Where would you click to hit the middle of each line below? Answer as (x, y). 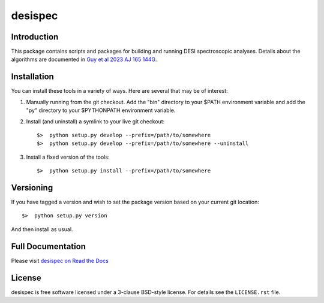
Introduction (35, 37)
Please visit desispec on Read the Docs (60, 260)
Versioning (32, 188)
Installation (32, 77)
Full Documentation (49, 246)
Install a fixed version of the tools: (68, 157)
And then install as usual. (42, 229)
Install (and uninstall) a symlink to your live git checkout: (95, 121)
